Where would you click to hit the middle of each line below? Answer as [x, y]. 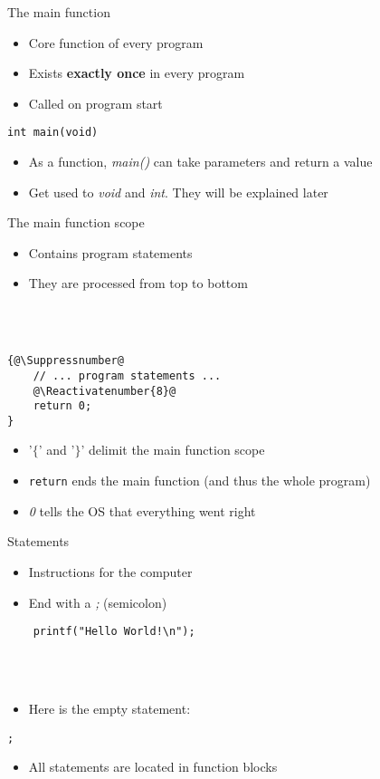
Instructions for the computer [110, 571]
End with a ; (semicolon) [98, 602]
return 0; [62, 406]
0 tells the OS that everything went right [142, 510]
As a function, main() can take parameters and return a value [200, 162]
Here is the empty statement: [109, 708]
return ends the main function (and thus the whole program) [199, 481]
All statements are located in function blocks [153, 767]
